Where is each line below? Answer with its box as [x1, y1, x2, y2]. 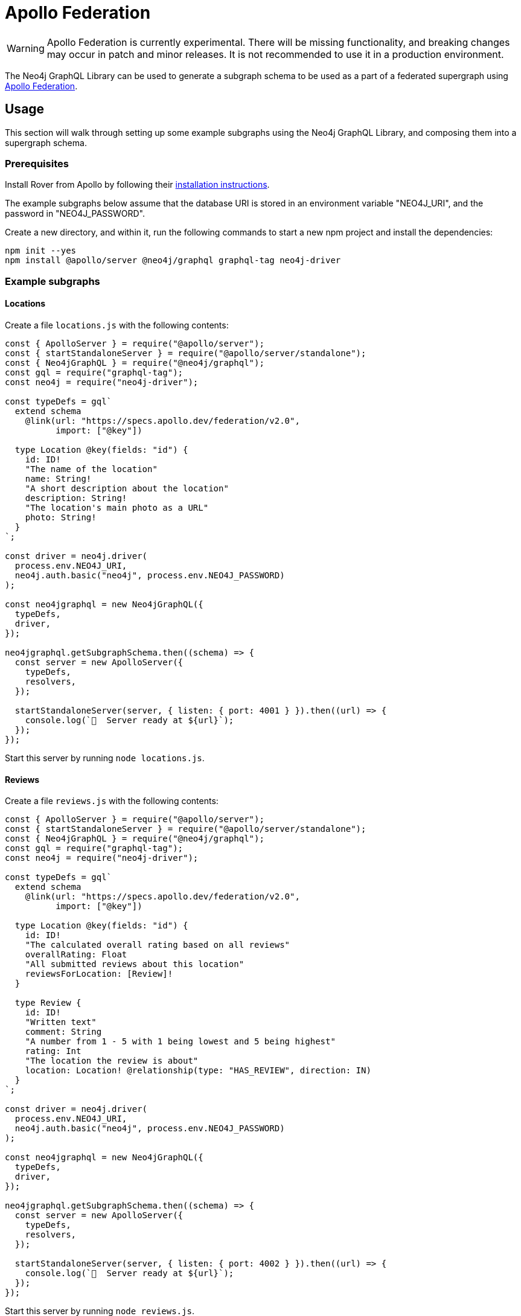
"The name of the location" [25, 464, 158, 474]
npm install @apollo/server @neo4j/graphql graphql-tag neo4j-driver [5, 255, 341, 266]
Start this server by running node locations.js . [5, 752, 205, 763]
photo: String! [25, 512, 97, 522]
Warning [7, 42, 45, 54]
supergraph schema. [5, 137, 87, 148]
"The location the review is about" [25, 1056, 199, 1066]
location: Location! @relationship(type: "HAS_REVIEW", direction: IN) [25, 1065, 371, 1076]
